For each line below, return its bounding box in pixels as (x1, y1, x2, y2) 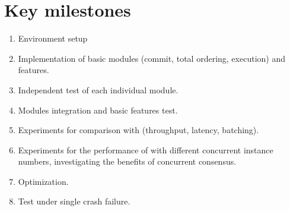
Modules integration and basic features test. (18, 103, 178, 116)
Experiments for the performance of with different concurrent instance (18, 143, 273, 156)
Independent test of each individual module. (18, 83, 179, 96)
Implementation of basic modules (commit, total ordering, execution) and (18, 52, 285, 64)
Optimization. (18, 175, 69, 187)
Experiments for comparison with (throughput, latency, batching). (18, 124, 259, 136)
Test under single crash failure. (18, 195, 130, 207)
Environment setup (18, 32, 88, 45)
